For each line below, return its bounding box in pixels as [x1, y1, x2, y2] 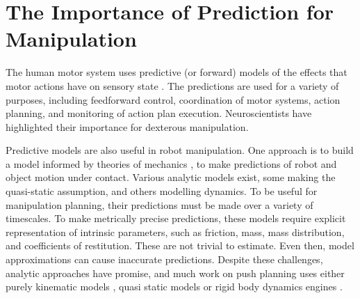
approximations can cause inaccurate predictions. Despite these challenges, [6, 252, 323, 267]
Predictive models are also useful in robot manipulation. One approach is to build [6, 143, 354, 157]
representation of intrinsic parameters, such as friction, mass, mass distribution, [6, 224, 345, 239]
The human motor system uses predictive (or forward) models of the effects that [6, 65, 347, 79]
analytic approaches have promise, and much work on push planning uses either [6, 265, 345, 280]
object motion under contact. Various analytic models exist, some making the [6, 170, 336, 185]
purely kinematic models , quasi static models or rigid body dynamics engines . [6, 279, 343, 294]
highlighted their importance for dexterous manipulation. [6, 119, 249, 134]
